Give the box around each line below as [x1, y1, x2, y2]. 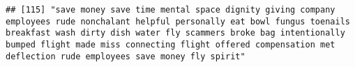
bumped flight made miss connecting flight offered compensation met [6, 39, 335, 50]
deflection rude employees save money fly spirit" [6, 51, 246, 61]
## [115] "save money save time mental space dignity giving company [6, 5, 335, 15]
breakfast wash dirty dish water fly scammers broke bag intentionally [6, 28, 345, 38]
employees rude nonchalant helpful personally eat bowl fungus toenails [6, 16, 350, 27]
